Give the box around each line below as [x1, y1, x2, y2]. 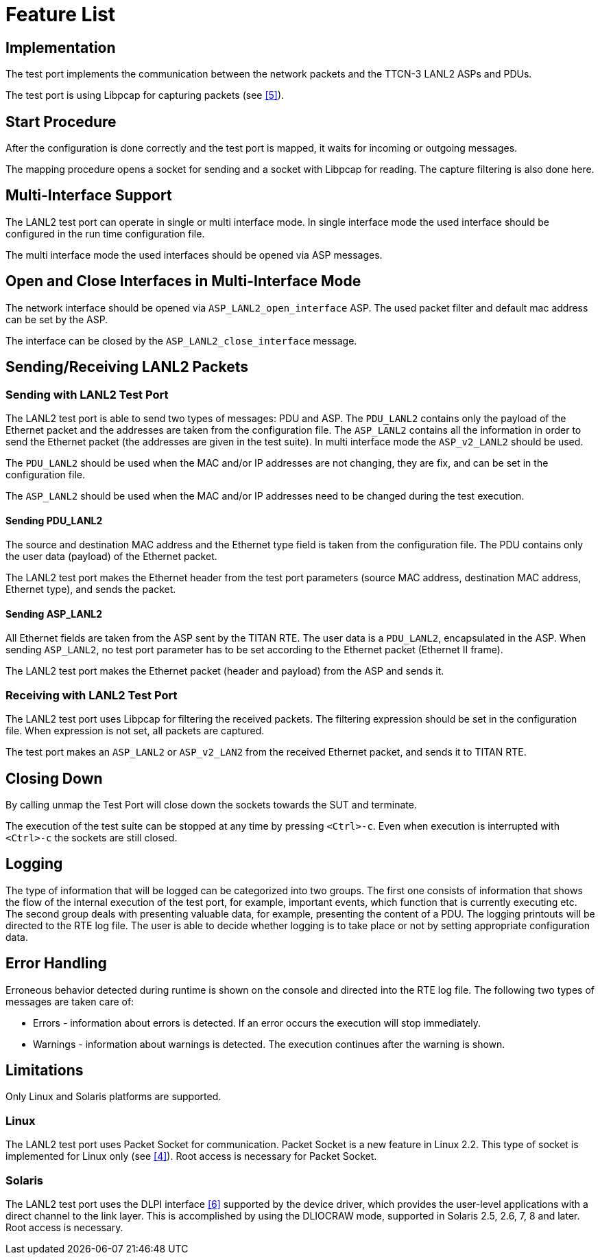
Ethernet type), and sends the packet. [5, 583, 176, 596]
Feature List [5, 3, 115, 26]
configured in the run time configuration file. [5, 227, 205, 240]
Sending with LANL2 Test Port [5, 387, 169, 401]
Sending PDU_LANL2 [5, 514, 103, 526]
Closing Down [5, 769, 103, 787]
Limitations [5, 1062, 84, 1080]
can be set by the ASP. [5, 313, 108, 325]
